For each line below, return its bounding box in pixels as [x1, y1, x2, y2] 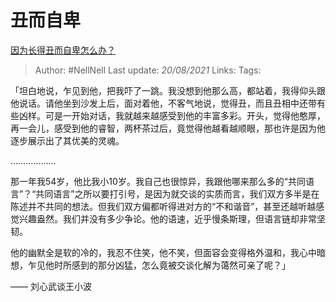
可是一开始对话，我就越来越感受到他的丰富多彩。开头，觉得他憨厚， [44, 109, 326, 121]
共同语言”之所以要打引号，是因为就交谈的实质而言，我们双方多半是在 [35, 187, 320, 200]
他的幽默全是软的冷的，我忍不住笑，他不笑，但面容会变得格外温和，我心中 [10, 246, 317, 258]
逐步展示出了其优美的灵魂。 [10, 134, 125, 146]
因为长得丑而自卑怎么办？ [10, 44, 116, 56]
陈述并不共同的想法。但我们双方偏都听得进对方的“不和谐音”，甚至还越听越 [10, 200, 317, 212]
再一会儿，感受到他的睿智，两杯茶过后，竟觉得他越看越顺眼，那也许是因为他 [10, 122, 326, 134]
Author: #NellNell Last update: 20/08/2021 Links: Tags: [34, 64, 262, 76]
